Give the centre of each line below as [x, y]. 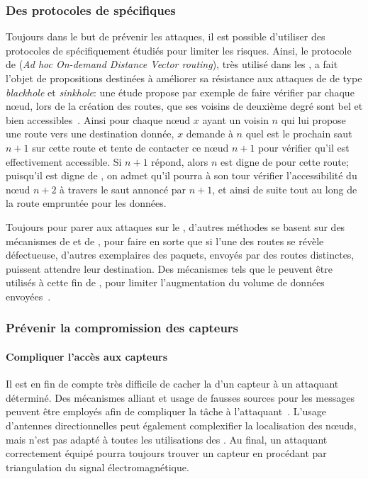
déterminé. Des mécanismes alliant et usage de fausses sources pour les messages [180, 397]
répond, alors [180, 161]
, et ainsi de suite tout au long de [285, 189]
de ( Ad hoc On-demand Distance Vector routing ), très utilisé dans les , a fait [172, 64]
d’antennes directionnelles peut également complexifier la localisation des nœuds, [181, 425]
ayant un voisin [235, 119]
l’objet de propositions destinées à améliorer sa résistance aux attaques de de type [184, 78]
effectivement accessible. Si [64, 161]
